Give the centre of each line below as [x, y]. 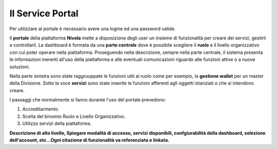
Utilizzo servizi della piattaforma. [57, 123]
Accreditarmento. [41, 109]
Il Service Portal [44, 13]
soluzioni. [20, 67]
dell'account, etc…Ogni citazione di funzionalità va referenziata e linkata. [89, 140]
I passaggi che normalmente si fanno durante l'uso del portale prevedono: [88, 100]
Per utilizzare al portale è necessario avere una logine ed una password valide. [93, 29]
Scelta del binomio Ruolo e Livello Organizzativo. [74, 116]
